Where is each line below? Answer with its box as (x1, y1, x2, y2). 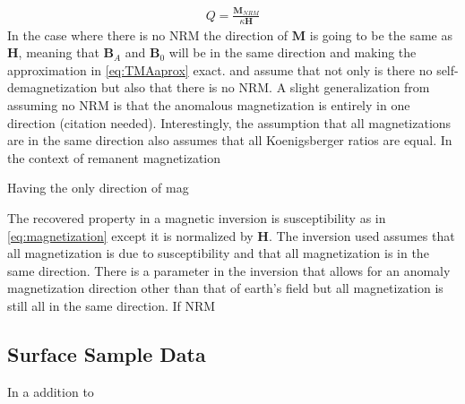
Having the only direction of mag (7, 178, 189, 197)
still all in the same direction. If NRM (7, 296, 216, 314)
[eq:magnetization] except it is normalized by (7, 226, 254, 245)
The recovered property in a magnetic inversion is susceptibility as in (7, 208, 386, 227)
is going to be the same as (309, 25, 453, 44)
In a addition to (7, 382, 94, 400)
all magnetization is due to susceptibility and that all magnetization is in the (7, 244, 429, 262)
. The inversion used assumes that (268, 226, 455, 245)
